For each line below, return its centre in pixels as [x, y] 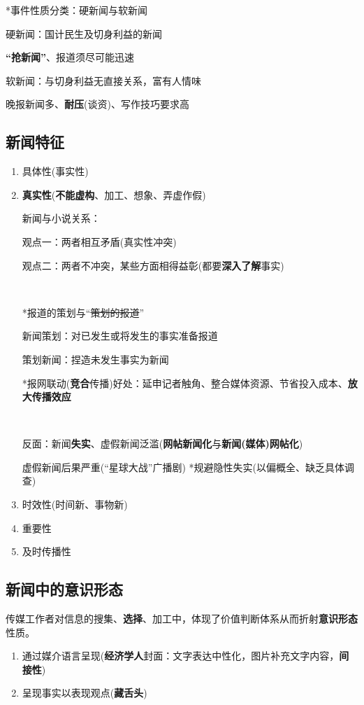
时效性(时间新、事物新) [75, 504]
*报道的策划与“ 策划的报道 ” [83, 312]
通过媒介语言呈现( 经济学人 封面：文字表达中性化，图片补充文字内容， [181, 656]
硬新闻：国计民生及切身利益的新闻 [84, 33]
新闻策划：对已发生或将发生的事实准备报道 [120, 336]
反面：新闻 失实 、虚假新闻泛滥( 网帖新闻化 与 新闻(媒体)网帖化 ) [162, 444]
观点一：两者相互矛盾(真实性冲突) [99, 241]
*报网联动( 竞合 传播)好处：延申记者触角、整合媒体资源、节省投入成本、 [185, 383]
